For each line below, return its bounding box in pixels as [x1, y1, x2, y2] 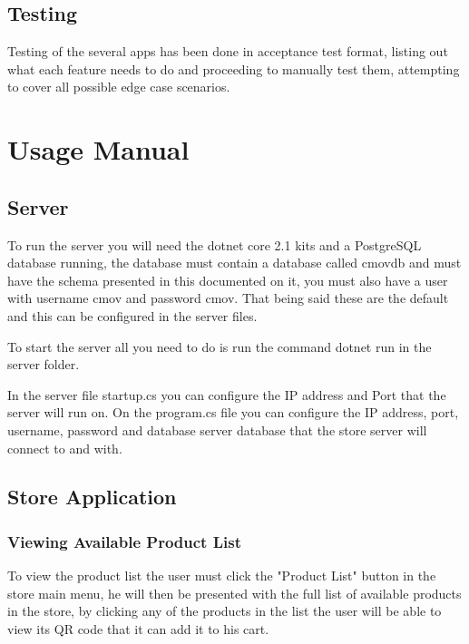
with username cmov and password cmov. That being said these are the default [7, 288, 449, 307]
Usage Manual [7, 131, 190, 168]
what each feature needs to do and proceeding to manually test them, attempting [7, 59, 460, 78]
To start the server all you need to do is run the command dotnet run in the [7, 337, 432, 356]
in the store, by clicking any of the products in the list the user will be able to [7, 601, 442, 620]
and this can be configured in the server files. [7, 306, 258, 325]
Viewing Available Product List [7, 530, 241, 552]
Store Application [7, 483, 177, 511]
